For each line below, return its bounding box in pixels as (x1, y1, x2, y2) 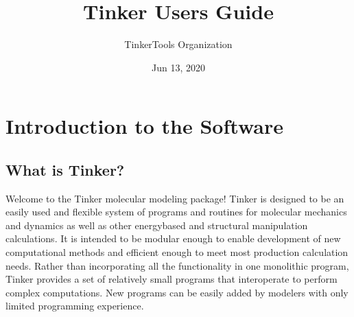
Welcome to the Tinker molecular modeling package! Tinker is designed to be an (5, 191, 344, 205)
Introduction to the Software (5, 112, 283, 140)
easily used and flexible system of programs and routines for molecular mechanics (5, 204, 347, 219)
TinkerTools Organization (124, 37, 233, 51)
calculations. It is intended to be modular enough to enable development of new (5, 231, 341, 246)
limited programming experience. (5, 298, 144, 313)
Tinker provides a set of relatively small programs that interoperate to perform (5, 272, 338, 286)
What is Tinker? (5, 158, 125, 180)
